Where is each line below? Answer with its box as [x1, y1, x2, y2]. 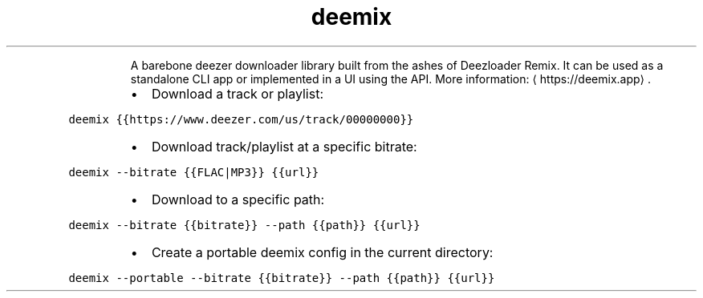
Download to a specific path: [151, 191, 325, 207]
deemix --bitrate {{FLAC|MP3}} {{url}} [68, 165, 319, 179]
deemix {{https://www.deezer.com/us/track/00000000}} [68, 112, 414, 126]
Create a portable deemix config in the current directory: [151, 244, 494, 260]
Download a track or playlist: [151, 85, 323, 102]
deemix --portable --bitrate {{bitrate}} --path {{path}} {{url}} [68, 271, 495, 284]
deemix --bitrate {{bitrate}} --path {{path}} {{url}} [68, 218, 421, 232]
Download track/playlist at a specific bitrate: [151, 138, 417, 155]
